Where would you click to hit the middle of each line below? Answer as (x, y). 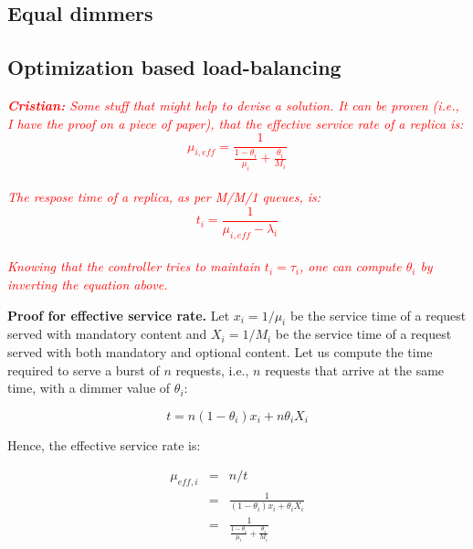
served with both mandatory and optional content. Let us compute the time (220, 352)
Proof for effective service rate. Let (119, 315)
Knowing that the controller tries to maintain (134, 266)
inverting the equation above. (88, 285)
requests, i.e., (212, 370)
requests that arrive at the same (355, 370)
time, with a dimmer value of (89, 388)
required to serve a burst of (84, 370)
